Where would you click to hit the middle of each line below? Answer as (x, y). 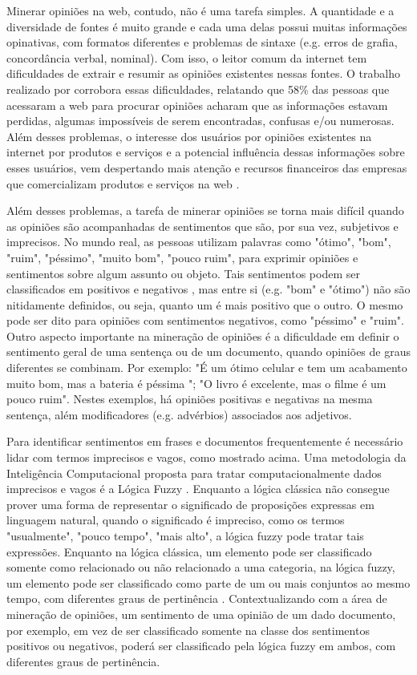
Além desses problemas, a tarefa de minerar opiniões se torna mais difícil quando (205, 210)
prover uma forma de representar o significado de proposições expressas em (190, 504)
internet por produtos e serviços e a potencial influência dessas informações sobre (206, 152)
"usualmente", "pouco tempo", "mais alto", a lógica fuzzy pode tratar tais (185, 536)
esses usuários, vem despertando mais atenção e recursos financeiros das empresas (207, 167)
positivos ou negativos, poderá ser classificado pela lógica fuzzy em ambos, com (201, 646)
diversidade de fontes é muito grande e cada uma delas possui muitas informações (207, 26)
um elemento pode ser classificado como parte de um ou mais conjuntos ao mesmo (208, 582)
